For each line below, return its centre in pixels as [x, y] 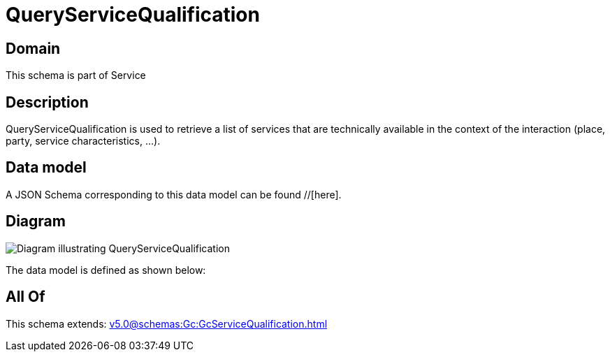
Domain [33, 48]
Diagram [36, 221]
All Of [26, 297]
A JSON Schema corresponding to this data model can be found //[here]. [174, 194]
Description [47, 102]
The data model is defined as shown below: [106, 270]
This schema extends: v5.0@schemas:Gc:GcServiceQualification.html [167, 323]
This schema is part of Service [76, 75]
